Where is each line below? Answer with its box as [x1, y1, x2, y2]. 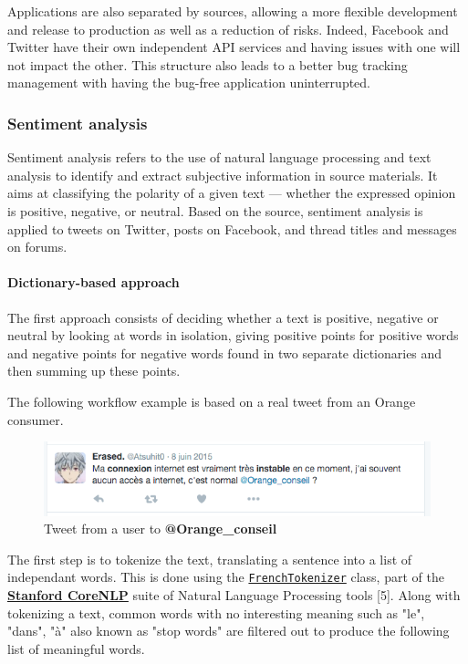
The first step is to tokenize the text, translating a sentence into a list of [7, 549, 412, 568]
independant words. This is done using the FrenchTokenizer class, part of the [7, 567, 444, 586]
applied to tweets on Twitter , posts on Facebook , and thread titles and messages [7, 219, 457, 238]
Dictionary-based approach [7, 273, 180, 292]
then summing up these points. [7, 361, 181, 380]
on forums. [7, 237, 68, 256]
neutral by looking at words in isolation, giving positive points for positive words [7, 326, 459, 345]
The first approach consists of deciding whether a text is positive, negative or [7, 307, 439, 327]
